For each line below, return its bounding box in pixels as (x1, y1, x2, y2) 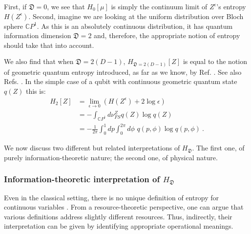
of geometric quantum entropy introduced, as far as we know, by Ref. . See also (4, 66, 242, 77)
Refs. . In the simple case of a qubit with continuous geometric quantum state (4, 76, 237, 86)
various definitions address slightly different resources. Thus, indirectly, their (4, 211, 232, 221)
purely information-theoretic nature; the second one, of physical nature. (4, 152, 218, 162)
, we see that (47, 1, 85, 11)
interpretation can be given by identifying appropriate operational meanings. (4, 221, 233, 231)
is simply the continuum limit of (111, 1, 208, 11)
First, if (4, 1, 27, 11)
